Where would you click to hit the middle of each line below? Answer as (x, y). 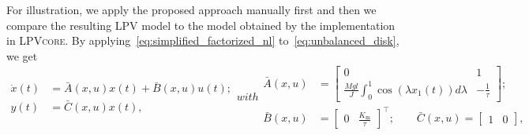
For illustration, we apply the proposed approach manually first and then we (191, 9)
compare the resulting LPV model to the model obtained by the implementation (201, 25)
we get (22, 55)
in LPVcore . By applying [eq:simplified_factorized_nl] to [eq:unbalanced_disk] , (203, 40)
